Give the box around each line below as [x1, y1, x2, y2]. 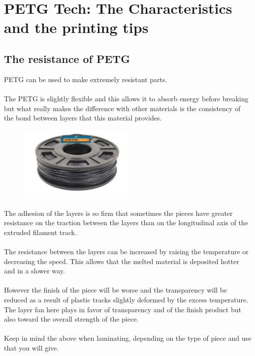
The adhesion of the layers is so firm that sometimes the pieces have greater [4, 208, 233, 218]
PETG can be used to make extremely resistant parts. [4, 74, 167, 84]
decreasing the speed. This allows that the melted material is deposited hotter [4, 256, 239, 266]
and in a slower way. [4, 266, 65, 276]
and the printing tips [4, 17, 149, 37]
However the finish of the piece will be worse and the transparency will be [4, 285, 227, 295]
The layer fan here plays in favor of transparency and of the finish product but [4, 304, 241, 314]
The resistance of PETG [4, 51, 130, 66]
